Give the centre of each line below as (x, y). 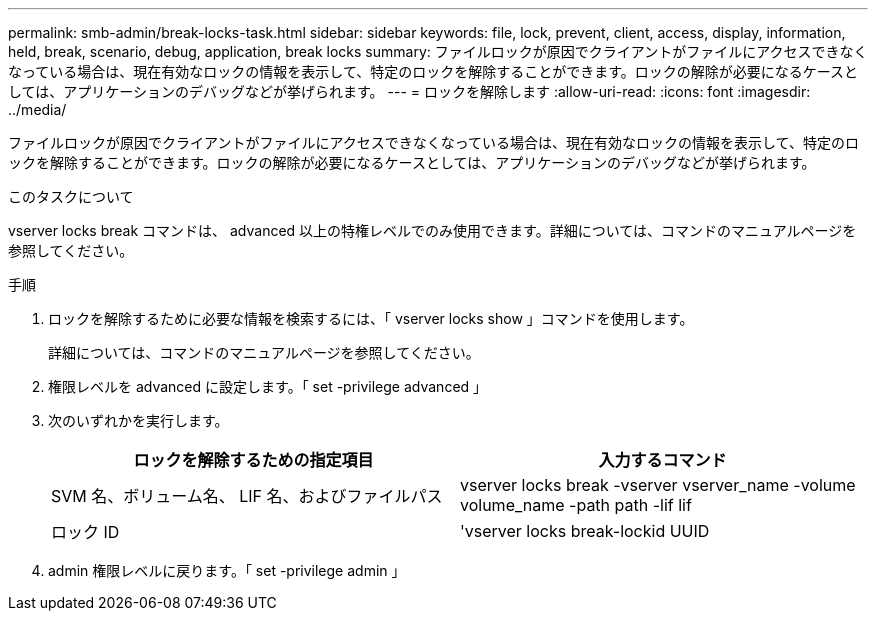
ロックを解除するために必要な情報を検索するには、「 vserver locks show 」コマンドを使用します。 (371, 318)
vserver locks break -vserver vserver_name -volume (658, 485)
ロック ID (85, 532)
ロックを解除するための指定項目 (253, 460)
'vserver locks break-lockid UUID (585, 531)
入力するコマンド (662, 460)
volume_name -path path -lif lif (576, 505)
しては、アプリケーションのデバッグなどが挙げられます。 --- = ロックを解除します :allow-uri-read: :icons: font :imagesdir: (409, 91)
